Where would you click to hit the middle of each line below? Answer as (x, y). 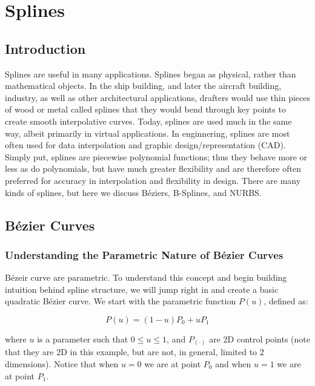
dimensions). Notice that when (62, 364)
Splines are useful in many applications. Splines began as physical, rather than (151, 74)
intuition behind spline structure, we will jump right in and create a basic (142, 289)
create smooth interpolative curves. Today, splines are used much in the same (148, 121)
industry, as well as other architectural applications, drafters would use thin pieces (158, 97)
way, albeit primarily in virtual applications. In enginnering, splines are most (148, 133)
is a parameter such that (83, 339)
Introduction (45, 48)
